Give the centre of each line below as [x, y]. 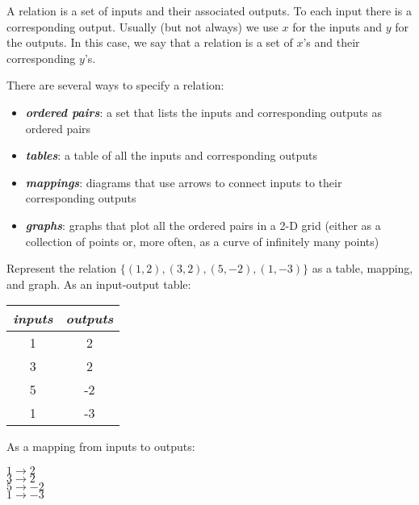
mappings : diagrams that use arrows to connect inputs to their [184, 182]
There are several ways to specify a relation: [115, 85]
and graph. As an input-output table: [99, 284]
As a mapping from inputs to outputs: [101, 447]
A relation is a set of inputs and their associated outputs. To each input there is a [209, 10]
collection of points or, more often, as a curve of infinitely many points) [202, 241]
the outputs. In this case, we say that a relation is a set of [150, 42]
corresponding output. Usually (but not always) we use [142, 26]
